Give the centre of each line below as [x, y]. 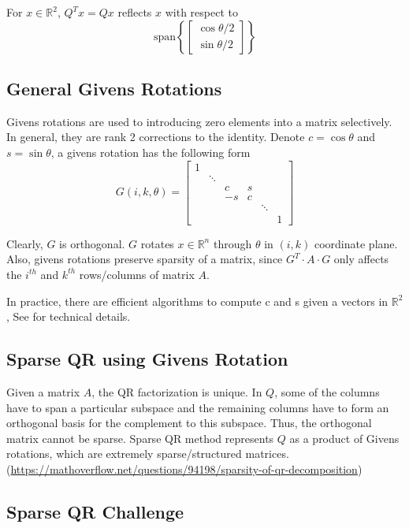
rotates [157, 243]
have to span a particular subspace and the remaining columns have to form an [198, 407]
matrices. [267, 454]
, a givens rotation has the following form [151, 152]
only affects [361, 259]
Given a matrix [43, 391]
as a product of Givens [344, 438]
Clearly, [25, 243]
